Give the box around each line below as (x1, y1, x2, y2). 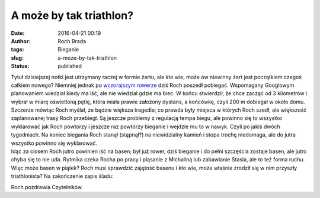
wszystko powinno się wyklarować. (11, 139, 98, 147)
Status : (11, 63, 30, 70)
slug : (11, 54, 24, 61)
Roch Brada (57, 37, 87, 44)
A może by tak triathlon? (11, 9, 133, 22)
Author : (11, 37, 31, 44)
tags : (11, 46, 24, 53)
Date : (11, 30, 25, 37)
